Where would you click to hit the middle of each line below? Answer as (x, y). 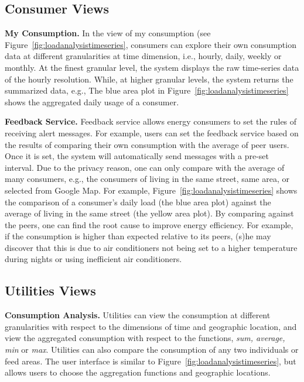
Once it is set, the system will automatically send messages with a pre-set (137, 156)
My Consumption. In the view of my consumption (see (108, 33)
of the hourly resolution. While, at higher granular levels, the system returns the (149, 79)
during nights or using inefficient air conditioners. (93, 259)
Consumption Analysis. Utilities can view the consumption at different (138, 315)
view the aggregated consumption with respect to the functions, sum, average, (145, 338)
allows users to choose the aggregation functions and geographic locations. (138, 372)
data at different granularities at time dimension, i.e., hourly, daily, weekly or (143, 56)
